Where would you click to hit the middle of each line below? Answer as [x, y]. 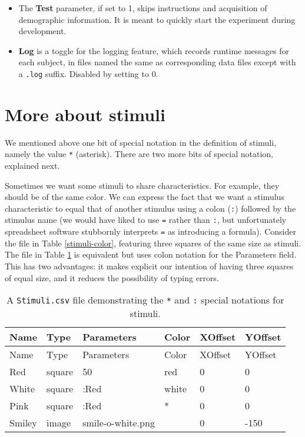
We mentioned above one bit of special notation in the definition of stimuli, [141, 142]
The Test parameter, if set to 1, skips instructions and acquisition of [143, 8]
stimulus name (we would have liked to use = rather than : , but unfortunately [146, 220]
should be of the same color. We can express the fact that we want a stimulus [145, 197]
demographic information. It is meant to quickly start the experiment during [157, 19]
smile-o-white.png [119, 423]
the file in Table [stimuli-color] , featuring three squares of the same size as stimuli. [153, 243]
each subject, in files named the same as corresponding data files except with [157, 62]
